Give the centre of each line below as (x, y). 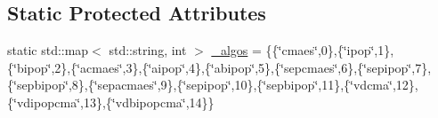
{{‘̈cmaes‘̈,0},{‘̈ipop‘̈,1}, (330, 50)
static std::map (48, 50)
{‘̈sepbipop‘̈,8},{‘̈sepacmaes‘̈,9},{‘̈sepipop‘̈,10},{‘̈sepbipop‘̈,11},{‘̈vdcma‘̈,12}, (213, 85)
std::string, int (148, 50)
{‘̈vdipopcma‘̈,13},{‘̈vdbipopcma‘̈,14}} (111, 102)
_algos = (236, 50)
